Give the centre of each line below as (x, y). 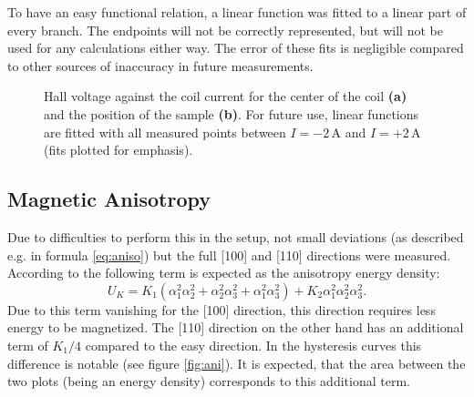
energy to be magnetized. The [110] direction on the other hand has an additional (236, 327)
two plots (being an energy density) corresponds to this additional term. (209, 381)
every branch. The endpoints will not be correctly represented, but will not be (225, 30)
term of (28, 345)
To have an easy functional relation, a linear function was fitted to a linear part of (237, 12)
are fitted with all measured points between (165, 132)
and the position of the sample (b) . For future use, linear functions (232, 113)
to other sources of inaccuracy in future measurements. (160, 65)
